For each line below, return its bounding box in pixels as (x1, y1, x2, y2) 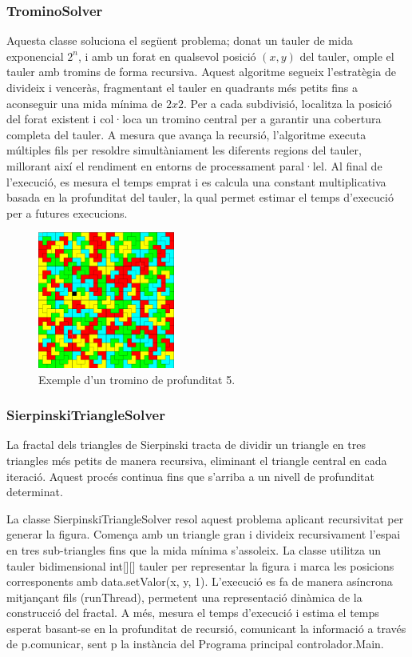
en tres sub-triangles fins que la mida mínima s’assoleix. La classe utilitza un (6, 541, 382, 558)
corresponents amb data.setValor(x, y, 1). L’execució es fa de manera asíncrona (6, 573, 393, 590)
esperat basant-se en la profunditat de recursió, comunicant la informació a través (6, 619, 406, 636)
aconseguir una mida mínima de (6, 94, 163, 111)
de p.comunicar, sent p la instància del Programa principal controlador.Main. (6, 635, 384, 652)
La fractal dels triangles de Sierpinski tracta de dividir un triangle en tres (6, 436, 366, 453)
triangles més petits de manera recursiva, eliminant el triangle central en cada (6, 451, 387, 468)
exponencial (6, 47, 64, 64)
